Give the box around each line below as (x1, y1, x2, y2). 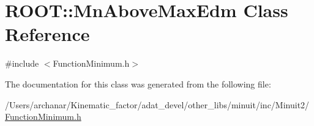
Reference (5, 21, 90, 46)
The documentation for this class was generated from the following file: (5, 77, 271, 90)
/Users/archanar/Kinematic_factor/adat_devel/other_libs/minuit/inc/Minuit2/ (5, 98, 310, 111)
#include (5, 57, 39, 70)
